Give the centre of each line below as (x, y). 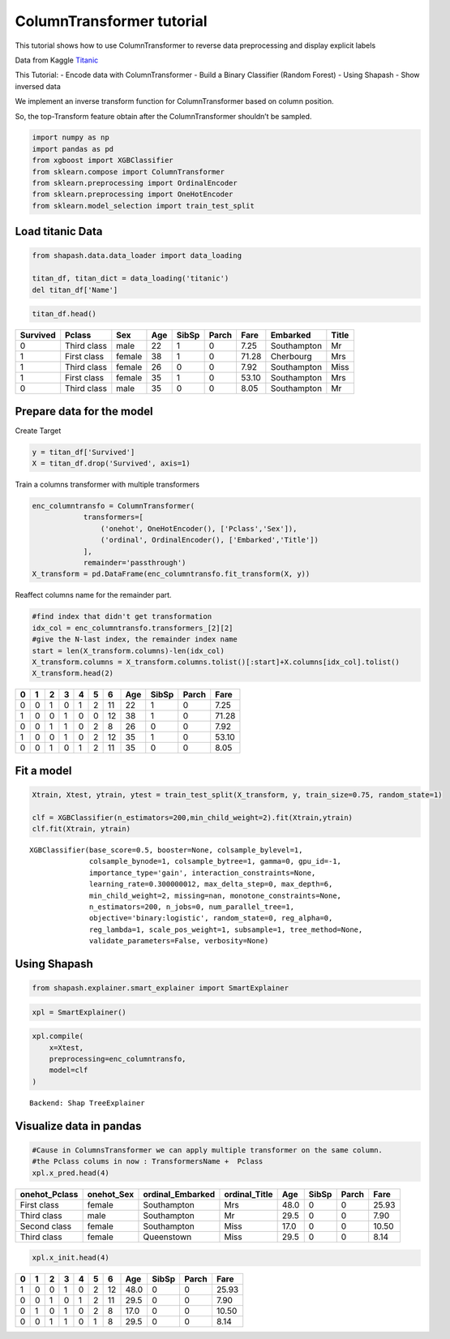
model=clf (69, 1070)
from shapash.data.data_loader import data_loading (137, 256)
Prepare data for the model (84, 411)
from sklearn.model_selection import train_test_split (143, 206)
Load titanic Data (59, 232)
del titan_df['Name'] (75, 290)
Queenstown (167, 1237)
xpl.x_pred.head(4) (71, 1173)
